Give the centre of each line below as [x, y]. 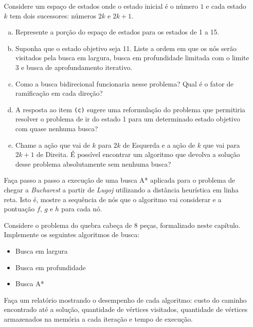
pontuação [19, 209]
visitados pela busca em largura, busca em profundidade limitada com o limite [132, 58]
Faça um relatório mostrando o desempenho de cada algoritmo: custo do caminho [125, 300]
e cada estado [226, 6]
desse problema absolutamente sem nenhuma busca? [93, 163]
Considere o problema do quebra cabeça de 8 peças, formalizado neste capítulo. [122, 225]
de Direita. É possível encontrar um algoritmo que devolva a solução [138, 154]
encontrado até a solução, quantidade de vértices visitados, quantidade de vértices [126, 309]
